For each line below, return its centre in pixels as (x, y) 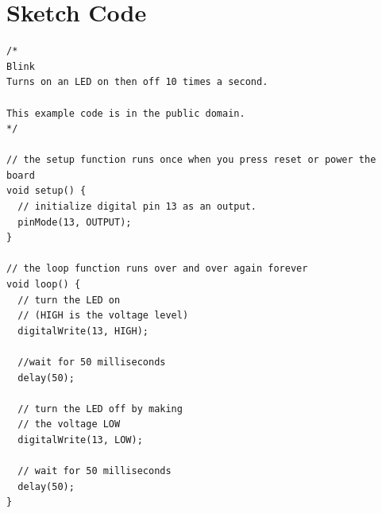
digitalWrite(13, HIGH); (83, 331)
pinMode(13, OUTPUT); (75, 222)
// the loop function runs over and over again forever (157, 269)
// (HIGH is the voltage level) (103, 316)
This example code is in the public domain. (126, 113)
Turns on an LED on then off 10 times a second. (137, 82)
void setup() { (46, 191)
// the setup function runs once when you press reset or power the (191, 160)
